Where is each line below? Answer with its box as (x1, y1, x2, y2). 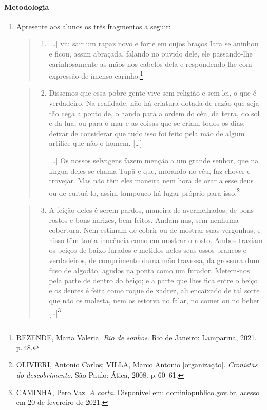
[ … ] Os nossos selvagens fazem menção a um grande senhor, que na (49, 155, 259, 165)
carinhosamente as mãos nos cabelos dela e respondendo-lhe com (49, 58, 252, 69)
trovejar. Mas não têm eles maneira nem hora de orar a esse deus (49, 175, 254, 186)
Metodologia (4, 1, 49, 12)
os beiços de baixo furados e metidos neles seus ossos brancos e (49, 245, 247, 255)
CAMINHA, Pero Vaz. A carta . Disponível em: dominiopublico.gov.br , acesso (16, 386, 260, 397)
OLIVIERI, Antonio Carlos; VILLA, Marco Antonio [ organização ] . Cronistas (16, 359, 258, 370)
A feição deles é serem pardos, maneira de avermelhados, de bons (49, 204, 254, 215)
